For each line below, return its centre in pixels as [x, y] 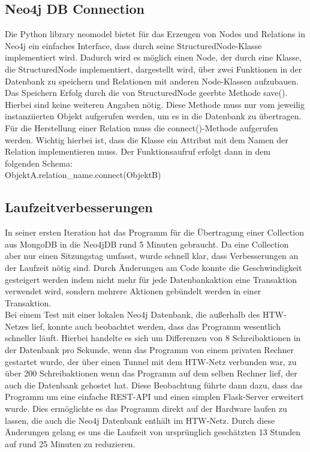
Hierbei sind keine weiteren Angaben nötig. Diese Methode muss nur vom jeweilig [155, 104]
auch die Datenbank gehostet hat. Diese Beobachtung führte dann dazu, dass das [154, 385]
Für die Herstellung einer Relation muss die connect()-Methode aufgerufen [142, 127]
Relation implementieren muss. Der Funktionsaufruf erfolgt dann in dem [138, 151]
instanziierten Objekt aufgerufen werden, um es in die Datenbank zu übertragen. [153, 116]
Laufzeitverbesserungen [79, 207]
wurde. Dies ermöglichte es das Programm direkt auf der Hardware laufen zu [146, 409]
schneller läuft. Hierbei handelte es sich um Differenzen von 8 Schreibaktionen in [153, 338]
